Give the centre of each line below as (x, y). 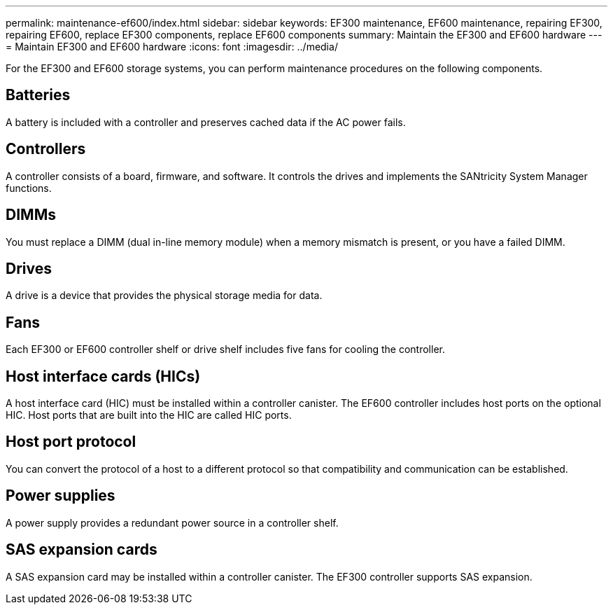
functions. (29, 188)
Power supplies (61, 496)
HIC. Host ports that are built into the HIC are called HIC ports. (149, 415)
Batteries (38, 95)
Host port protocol (71, 442)
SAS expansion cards (82, 550)
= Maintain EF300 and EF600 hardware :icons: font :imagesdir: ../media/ (172, 47)
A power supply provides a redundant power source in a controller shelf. (172, 522)
